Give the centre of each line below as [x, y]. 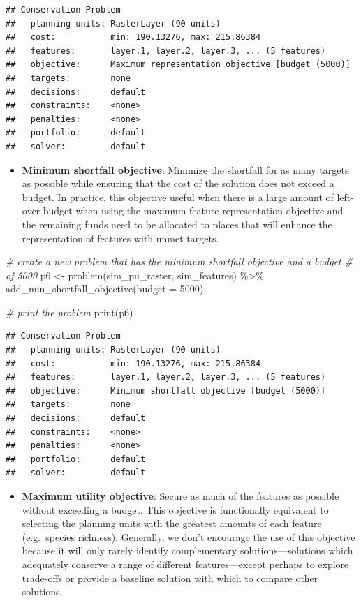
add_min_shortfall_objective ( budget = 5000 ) [105, 289]
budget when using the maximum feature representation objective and [193, 210]
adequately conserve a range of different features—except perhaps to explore [185, 564]
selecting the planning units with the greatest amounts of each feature [172, 523]
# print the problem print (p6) [69, 312]
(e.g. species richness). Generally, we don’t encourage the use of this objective [189, 536]
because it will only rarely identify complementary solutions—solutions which [187, 550]
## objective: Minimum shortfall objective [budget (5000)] [166, 391]
